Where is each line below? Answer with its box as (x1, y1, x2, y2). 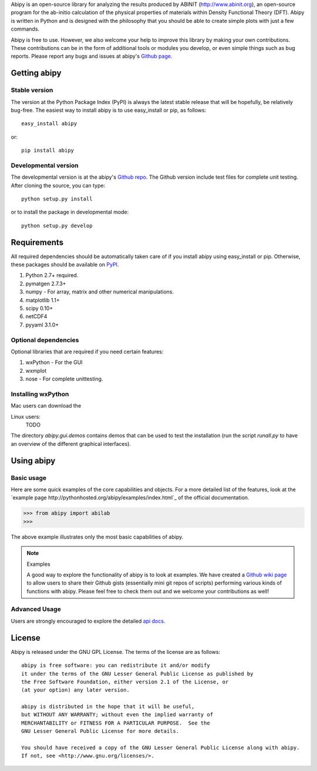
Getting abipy (11, 68, 62, 78)
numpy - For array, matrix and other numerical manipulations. (25, 288, 174, 295)
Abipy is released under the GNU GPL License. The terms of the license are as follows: (11, 648, 220, 655)
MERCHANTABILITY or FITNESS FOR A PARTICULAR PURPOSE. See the (21, 719, 211, 726)
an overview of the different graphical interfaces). (11, 440, 131, 447)
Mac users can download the (11, 402, 82, 409)
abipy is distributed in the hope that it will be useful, (21, 703, 195, 710)
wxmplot (25, 367, 47, 374)
